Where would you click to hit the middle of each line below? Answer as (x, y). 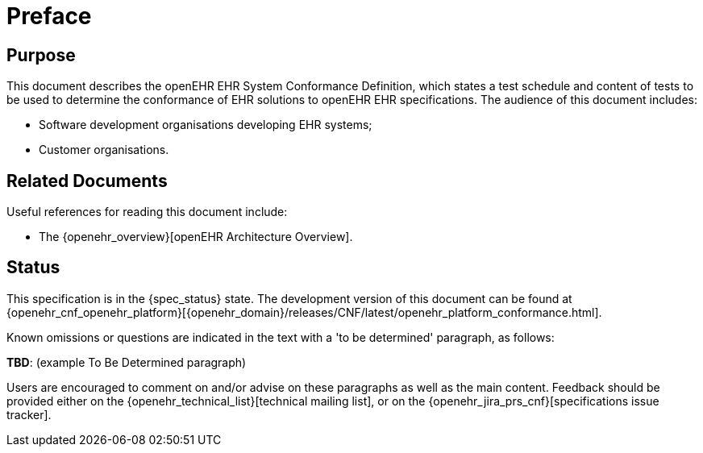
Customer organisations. (104, 150)
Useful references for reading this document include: (147, 212)
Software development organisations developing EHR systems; (206, 125)
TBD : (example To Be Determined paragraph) (127, 362)
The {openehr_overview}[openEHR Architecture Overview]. (196, 237)
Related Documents (87, 181)
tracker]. (29, 414)
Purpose (41, 55)
